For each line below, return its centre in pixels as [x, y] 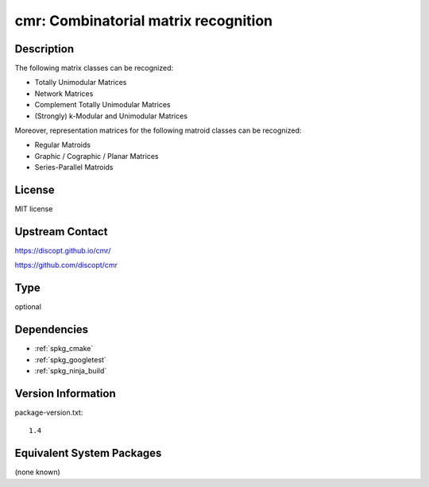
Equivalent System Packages [88, 453]
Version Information [65, 393]
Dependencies [52, 330]
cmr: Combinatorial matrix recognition [144, 21]
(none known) [38, 472]
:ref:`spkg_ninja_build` [71, 370]
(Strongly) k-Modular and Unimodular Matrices [111, 116]
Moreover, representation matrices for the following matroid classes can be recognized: [158, 130]
